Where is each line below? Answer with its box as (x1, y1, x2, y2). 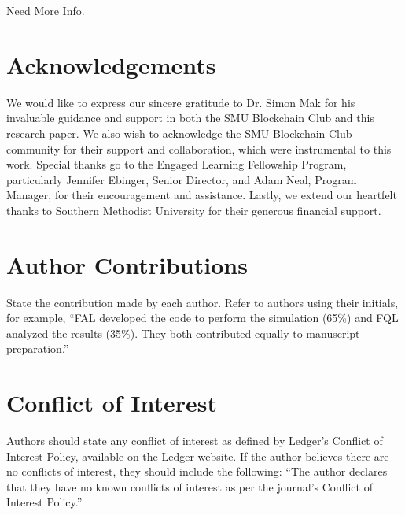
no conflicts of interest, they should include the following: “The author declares (6, 463, 388, 480)
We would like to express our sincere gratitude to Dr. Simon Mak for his (6, 94, 355, 110)
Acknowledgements (6, 48, 216, 80)
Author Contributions (6, 248, 248, 280)
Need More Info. (6, 2, 85, 18)
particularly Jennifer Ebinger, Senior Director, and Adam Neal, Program (6, 171, 357, 187)
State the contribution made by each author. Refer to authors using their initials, (6, 294, 399, 310)
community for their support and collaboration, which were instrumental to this (6, 140, 392, 157)
